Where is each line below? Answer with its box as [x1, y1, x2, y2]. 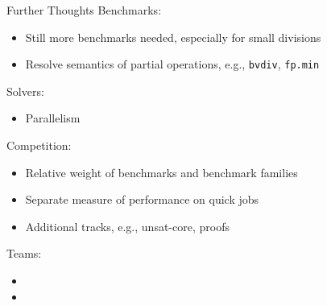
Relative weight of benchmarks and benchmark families [25, 163, 298, 180]
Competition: [6, 137, 72, 154]
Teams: [6, 245, 42, 262]
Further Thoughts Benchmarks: [6, 2, 162, 18]
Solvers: [6, 82, 44, 99]
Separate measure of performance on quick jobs [25, 191, 259, 208]
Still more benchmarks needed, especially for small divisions [25, 28, 321, 45]
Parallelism [25, 110, 81, 126]
